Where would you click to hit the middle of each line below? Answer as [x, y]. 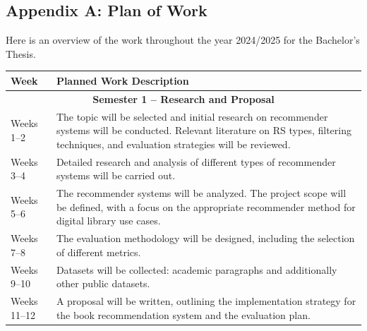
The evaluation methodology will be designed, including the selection [205, 238]
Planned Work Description [122, 80]
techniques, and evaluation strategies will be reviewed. [173, 144]
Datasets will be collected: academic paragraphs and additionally [197, 269]
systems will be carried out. [116, 175]
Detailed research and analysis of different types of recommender [196, 161]
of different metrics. [98, 252]
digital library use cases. [108, 221]
